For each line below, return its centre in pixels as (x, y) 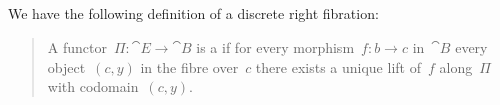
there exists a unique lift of (338, 66)
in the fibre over (189, 66)
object (66, 66)
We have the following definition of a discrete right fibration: (193, 13)
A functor (77, 46)
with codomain (93, 86)
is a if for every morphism (275, 46)
